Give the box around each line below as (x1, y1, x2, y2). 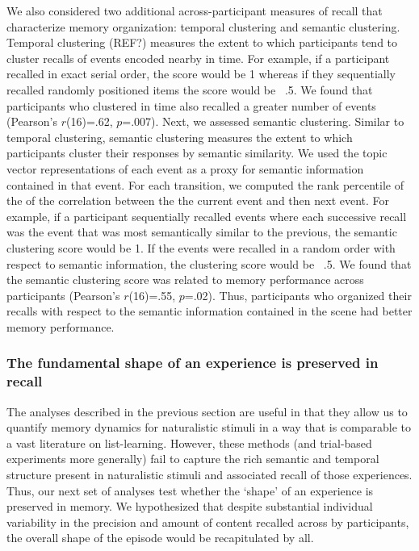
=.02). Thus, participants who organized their (184, 286, 412, 303)
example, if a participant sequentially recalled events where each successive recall (6, 207, 407, 224)
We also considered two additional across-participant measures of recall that (6, 2, 383, 19)
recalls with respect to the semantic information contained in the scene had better (6, 303, 413, 319)
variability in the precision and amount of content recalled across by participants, (6, 513, 409, 530)
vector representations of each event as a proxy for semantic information (6, 160, 364, 177)
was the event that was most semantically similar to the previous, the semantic (6, 223, 397, 240)
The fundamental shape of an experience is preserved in (6, 353, 379, 373)
